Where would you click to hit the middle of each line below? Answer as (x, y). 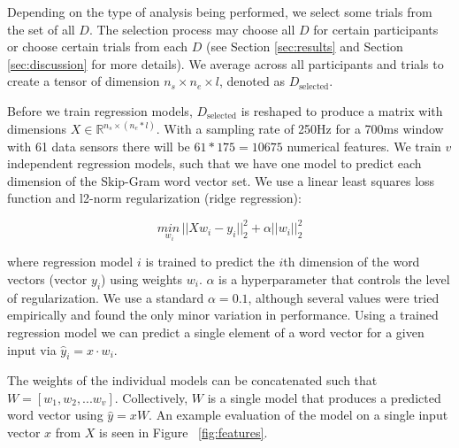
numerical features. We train (364, 146)
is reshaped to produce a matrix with (342, 110)
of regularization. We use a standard (106, 297)
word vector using (55, 415)
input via (32, 349)
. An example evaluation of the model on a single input (298, 415)
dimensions (37, 128)
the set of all (41, 29)
